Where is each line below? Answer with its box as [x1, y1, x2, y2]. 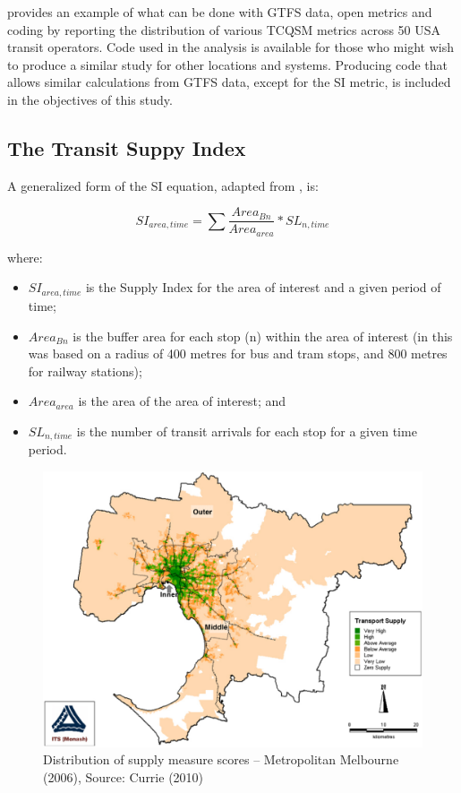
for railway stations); [28, 361, 142, 380]
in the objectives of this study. [7, 90, 173, 108]
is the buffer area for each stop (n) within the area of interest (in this [73, 326, 453, 345]
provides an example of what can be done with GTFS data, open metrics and [7, 3, 432, 21]
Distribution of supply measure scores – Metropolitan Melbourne [43, 750, 399, 769]
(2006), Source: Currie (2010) [43, 767, 204, 786]
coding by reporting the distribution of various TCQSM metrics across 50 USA [7, 20, 441, 39]
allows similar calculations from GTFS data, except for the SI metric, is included [7, 73, 451, 91]
